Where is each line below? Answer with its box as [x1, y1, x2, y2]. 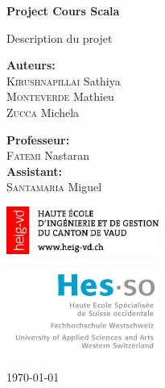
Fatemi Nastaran [6, 147, 90, 164]
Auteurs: [6, 56, 56, 73]
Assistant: [6, 162, 63, 179]
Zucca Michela [6, 103, 80, 120]
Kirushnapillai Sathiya [6, 72, 121, 89]
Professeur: [6, 131, 70, 148]
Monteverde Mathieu [6, 88, 114, 105]
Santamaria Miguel [6, 178, 102, 195]
